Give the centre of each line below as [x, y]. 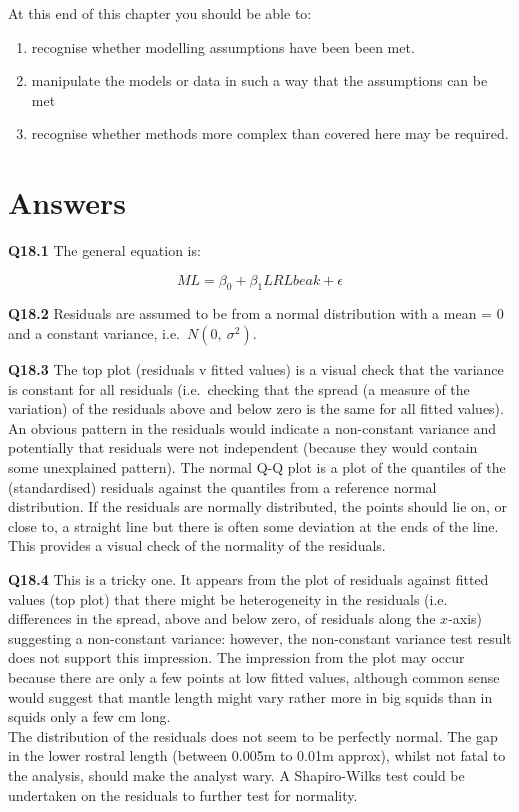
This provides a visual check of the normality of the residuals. [197, 545]
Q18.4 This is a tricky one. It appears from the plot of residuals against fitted [248, 579]
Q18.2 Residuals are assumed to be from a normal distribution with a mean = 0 [256, 313]
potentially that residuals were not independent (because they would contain [243, 447]
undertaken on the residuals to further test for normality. [183, 794]
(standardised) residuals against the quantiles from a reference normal [222, 486]
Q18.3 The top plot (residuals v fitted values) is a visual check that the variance [256, 369]
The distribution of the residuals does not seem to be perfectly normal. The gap [253, 735]
